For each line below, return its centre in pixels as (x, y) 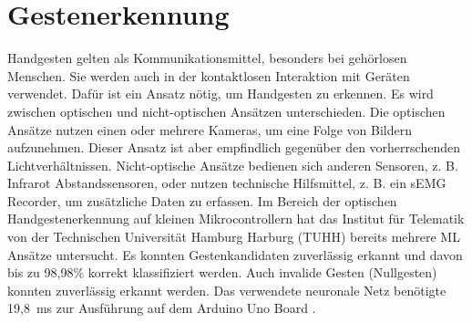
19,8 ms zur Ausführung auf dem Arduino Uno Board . (162, 308)
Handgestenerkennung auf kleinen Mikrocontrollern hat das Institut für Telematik (236, 219)
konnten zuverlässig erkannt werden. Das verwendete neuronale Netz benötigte (227, 290)
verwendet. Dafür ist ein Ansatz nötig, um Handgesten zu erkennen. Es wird (221, 94)
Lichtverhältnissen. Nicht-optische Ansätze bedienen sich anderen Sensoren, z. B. (233, 165)
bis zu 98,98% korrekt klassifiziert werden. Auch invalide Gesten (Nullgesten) (222, 272)
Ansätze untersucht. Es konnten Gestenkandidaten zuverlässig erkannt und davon (235, 254)
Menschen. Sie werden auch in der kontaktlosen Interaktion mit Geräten (209, 75)
